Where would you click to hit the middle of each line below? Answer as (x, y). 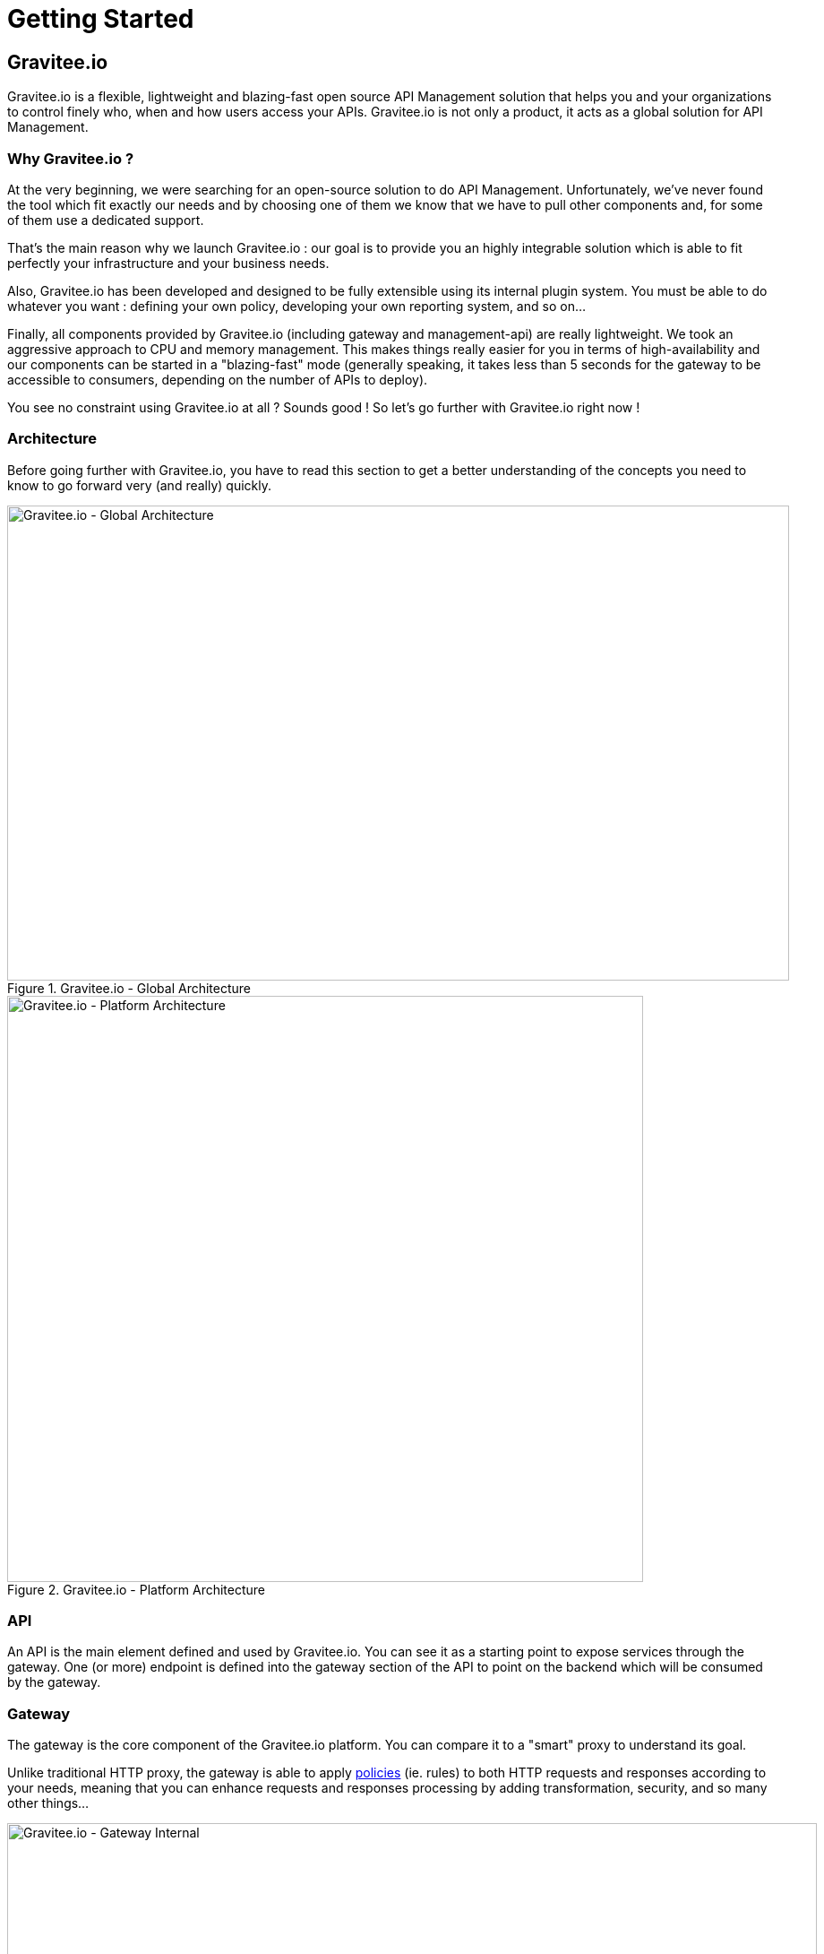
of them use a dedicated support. (106, 220)
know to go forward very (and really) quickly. (140, 485)
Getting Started (101, 19)
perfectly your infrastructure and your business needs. (168, 263)
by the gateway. (54, 1682)
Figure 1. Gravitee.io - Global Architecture (129, 988)
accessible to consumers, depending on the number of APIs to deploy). (218, 379)
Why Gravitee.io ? (71, 158)
